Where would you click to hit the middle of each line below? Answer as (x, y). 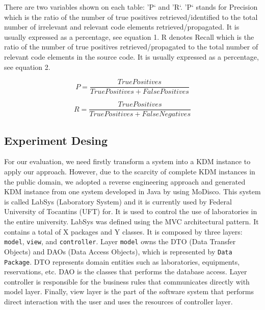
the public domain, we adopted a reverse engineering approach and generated (125, 181)
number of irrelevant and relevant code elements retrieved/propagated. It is (122, 27)
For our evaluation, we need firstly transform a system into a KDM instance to (127, 161)
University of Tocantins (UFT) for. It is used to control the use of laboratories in (131, 211)
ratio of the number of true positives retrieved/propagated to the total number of (131, 47)
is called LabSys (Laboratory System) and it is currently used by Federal (118, 201)
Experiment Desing (56, 140)
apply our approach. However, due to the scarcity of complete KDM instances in (130, 172)
